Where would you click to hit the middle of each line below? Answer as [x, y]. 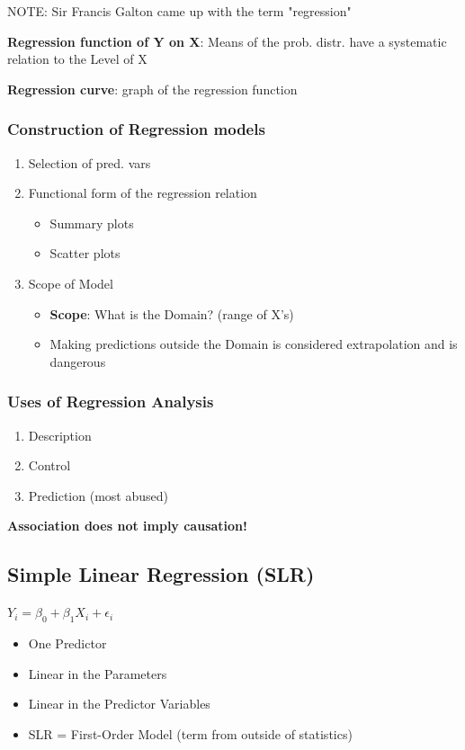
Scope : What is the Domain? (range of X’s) [172, 313]
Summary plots [92, 223]
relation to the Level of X [77, 59]
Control [49, 465]
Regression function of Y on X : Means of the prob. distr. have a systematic [227, 41]
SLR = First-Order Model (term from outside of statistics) [190, 733]
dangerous [78, 361]
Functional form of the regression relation [143, 193]
